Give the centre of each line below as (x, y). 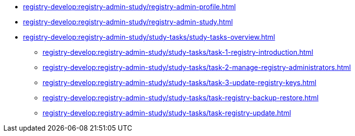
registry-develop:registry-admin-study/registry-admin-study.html (128, 22)
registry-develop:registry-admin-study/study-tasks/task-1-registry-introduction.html (178, 52)
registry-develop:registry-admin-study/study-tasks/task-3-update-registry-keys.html (179, 82)
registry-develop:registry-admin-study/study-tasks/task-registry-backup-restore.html (181, 98)
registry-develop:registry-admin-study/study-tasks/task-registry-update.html (167, 113)
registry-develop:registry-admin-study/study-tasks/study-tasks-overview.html (149, 37)
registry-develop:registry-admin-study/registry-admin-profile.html (130, 7)
